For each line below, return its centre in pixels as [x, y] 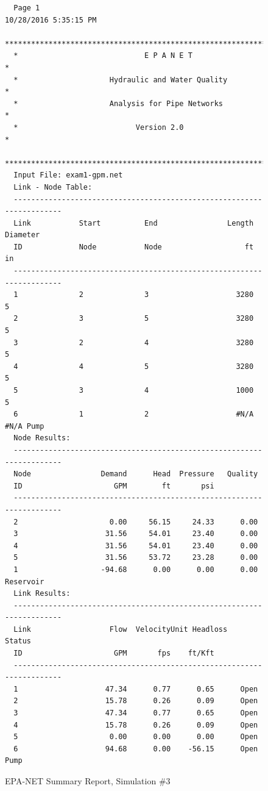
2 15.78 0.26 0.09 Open [136, 701]
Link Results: [42, 594]
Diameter [23, 235]
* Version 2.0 [99, 127]
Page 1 [27, 8]
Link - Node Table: [53, 187]
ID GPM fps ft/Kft [114, 653]
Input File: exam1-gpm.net [68, 175]
